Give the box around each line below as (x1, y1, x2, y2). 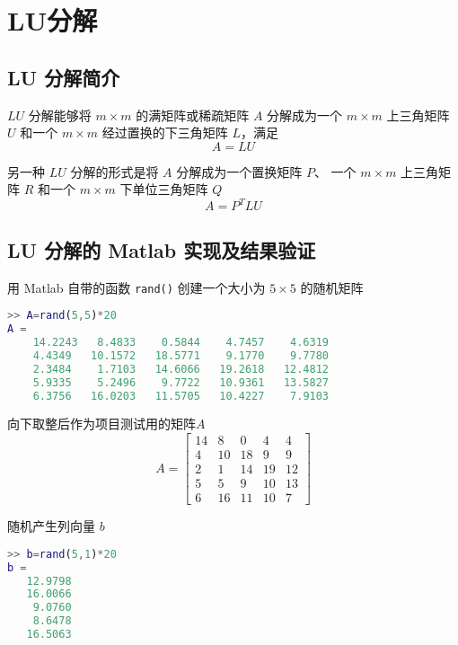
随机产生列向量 (7, 517, 95, 535)
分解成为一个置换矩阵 (176, 162, 303, 181)
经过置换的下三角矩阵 (101, 123, 228, 142)
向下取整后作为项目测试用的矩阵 (7, 414, 196, 433)
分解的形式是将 (70, 162, 159, 181)
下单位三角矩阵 (119, 180, 208, 199)
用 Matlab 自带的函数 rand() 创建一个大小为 (7, 278, 266, 296)
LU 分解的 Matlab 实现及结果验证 (7, 235, 316, 263)
